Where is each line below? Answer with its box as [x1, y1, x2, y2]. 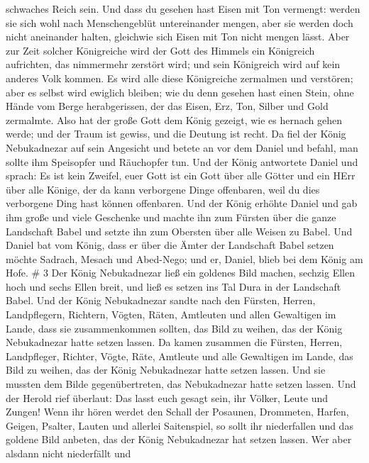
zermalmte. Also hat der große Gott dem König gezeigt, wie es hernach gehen [6, 112, 342, 127]
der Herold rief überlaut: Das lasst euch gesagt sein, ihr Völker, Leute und [6, 390, 329, 405]
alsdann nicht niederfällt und [6, 446, 131, 460]
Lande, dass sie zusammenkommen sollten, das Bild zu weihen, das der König [6, 320, 343, 335]
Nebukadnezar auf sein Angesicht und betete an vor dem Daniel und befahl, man [6, 140, 358, 155]
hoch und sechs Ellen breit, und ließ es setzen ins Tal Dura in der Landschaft [6, 279, 341, 294]
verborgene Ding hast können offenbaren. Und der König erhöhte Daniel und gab [6, 196, 358, 211]
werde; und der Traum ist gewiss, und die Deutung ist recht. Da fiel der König [6, 126, 346, 141]
